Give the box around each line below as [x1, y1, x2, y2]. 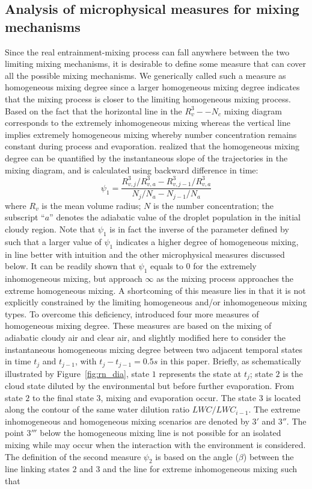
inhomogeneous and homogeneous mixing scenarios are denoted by [5, 414, 249, 427]
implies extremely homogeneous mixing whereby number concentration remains [5, 128, 297, 140]
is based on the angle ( [155, 450, 239, 463]
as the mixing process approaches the [156, 272, 294, 285]
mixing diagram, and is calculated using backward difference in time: [5, 163, 258, 176]
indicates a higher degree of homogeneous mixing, [115, 235, 299, 248]
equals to [150, 260, 183, 272]
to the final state [32, 391, 94, 403]
